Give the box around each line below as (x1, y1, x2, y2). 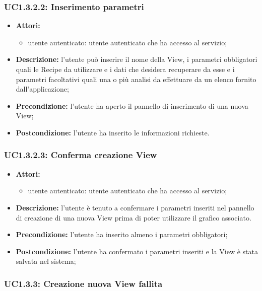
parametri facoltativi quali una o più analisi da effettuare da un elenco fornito (16, 74, 256, 84)
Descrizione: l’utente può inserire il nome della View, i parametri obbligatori (16, 54, 257, 64)
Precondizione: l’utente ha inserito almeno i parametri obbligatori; (16, 229, 228, 240)
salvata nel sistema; (16, 256, 76, 266)
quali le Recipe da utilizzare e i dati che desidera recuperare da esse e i (16, 64, 235, 74)
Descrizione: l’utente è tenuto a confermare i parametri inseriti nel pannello (16, 202, 254, 212)
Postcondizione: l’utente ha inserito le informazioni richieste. (16, 127, 210, 137)
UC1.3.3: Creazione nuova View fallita (4, 277, 163, 289)
